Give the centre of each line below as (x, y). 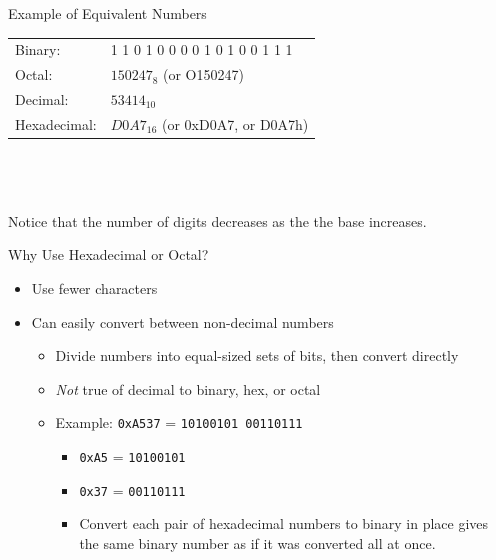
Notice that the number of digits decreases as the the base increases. (217, 220)
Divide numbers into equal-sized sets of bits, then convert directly (257, 355)
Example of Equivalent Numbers (107, 13)
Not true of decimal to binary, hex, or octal (188, 388)
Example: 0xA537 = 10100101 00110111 (179, 422)
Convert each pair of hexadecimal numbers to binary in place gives (284, 523)
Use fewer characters (94, 287)
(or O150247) (203, 74)
